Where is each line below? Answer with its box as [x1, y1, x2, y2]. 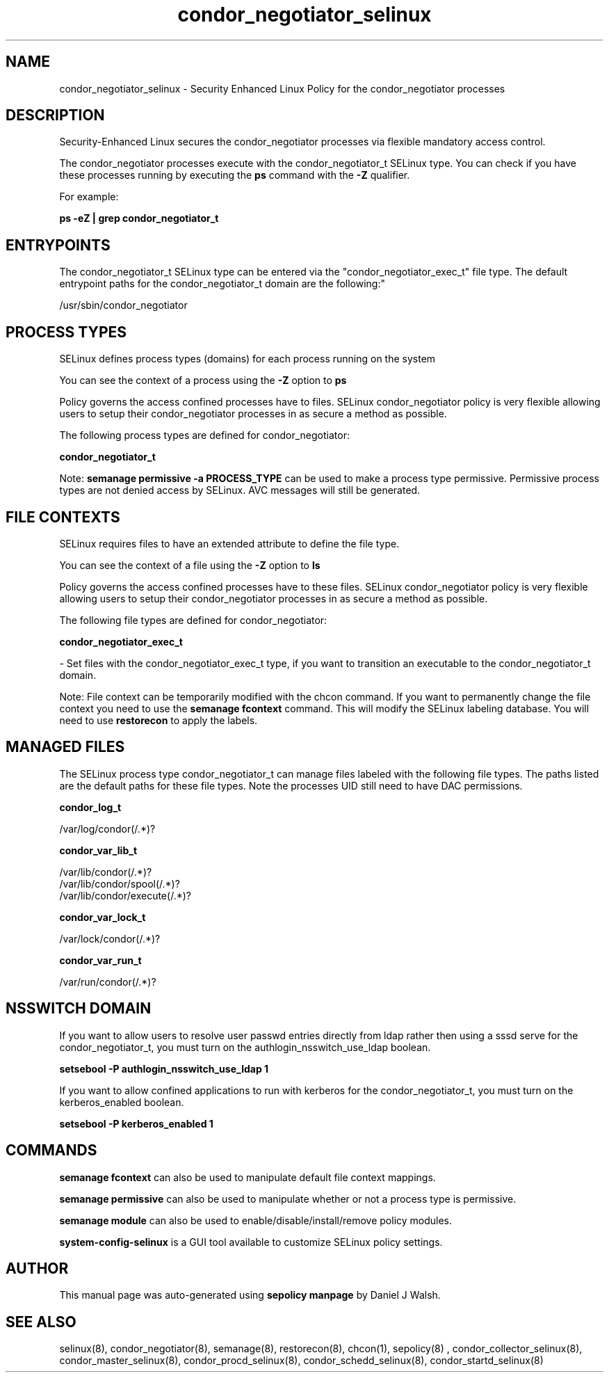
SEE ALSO [6, 1313, 76, 1331]
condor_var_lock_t [59, 911, 146, 923]
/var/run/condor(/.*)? [59, 975, 156, 988]
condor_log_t [59, 801, 122, 813]
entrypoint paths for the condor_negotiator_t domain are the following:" [59, 278, 386, 290]
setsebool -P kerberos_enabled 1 [59, 1117, 213, 1130]
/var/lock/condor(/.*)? [59, 932, 161, 945]
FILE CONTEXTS [6, 508, 120, 526]
